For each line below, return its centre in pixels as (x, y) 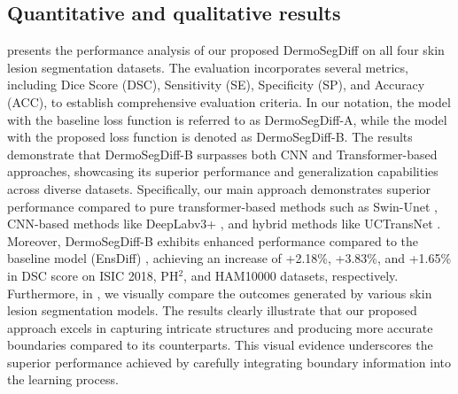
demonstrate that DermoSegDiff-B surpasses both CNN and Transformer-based (222, 154)
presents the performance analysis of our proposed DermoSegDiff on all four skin (226, 50)
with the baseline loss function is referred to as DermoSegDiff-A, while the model (227, 119)
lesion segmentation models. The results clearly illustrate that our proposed (212, 310)
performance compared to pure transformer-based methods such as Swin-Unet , (222, 206)
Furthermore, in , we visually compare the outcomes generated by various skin (220, 293)
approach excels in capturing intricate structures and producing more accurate (220, 327)
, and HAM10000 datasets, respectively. (291, 275)
